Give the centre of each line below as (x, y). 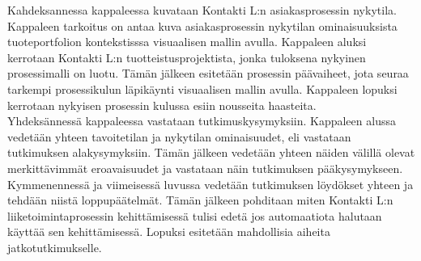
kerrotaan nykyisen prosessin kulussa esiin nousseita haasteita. (162, 105)
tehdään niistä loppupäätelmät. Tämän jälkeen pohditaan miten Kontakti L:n (200, 200)
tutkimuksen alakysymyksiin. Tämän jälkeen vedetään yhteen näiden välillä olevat (211, 152)
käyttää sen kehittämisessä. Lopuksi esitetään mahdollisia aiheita (169, 232)
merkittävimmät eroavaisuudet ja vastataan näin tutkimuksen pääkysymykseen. (205, 168)
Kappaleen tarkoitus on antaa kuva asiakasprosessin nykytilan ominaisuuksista (202, 25)
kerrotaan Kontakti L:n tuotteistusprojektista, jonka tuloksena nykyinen (187, 57)
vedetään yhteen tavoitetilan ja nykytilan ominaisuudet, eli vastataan (179, 136)
